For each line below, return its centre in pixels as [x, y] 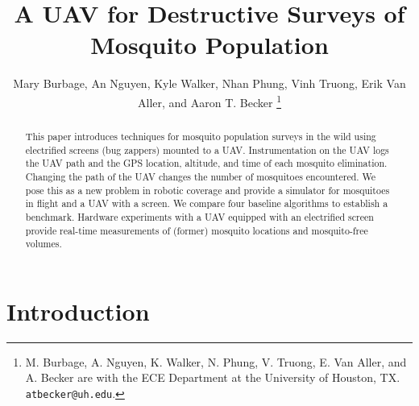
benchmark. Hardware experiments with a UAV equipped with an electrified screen [199, 216]
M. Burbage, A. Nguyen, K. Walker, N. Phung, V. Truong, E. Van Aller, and [216, 361]
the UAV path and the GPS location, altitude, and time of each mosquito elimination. [206, 163]
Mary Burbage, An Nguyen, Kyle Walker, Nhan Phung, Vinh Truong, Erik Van [209, 83]
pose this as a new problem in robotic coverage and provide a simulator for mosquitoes [207, 190]
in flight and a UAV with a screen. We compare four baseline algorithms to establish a [207, 203]
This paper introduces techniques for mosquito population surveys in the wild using [201, 136]
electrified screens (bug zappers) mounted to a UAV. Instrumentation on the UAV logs [207, 149]
